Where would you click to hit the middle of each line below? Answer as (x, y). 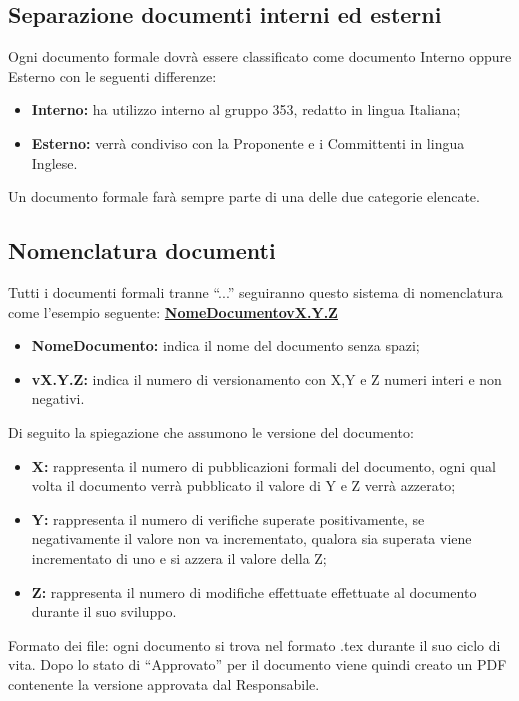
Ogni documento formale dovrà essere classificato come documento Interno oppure (260, 56)
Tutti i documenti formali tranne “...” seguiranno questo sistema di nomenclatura (255, 291)
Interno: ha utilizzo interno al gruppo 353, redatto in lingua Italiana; (246, 109)
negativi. (58, 398)
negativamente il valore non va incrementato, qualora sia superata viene (251, 538)
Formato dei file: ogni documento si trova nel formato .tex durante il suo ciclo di (254, 644)
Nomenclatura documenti (142, 250)
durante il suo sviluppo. (104, 611)
